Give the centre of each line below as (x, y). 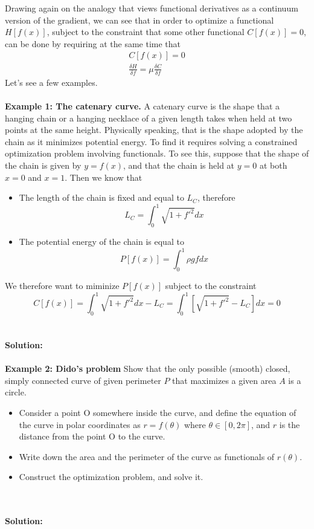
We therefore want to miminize (62, 285)
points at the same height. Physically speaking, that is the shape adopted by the (154, 130)
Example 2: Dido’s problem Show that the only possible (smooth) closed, (148, 368)
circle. (16, 392)
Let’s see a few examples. (51, 82)
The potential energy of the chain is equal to (101, 242)
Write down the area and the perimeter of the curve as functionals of (147, 456)
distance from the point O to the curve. (92, 436)
